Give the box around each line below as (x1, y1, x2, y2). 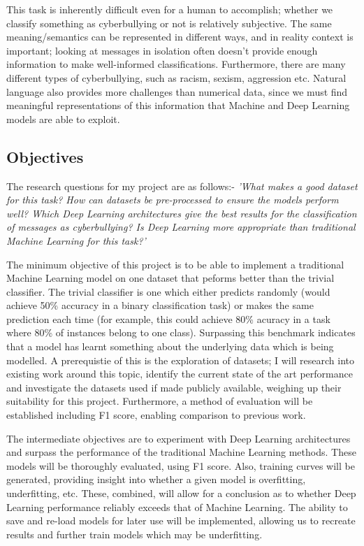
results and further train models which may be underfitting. (6, 526, 263, 541)
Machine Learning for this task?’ (6, 233, 146, 247)
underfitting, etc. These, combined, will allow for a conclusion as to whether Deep (6, 486, 356, 501)
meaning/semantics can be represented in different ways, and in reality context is (6, 29, 354, 44)
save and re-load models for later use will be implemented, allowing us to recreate (6, 513, 356, 528)
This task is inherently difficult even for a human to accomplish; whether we (6, 2, 333, 16)
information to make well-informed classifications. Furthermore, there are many (6, 57, 346, 71)
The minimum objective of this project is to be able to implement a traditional (6, 257, 344, 271)
